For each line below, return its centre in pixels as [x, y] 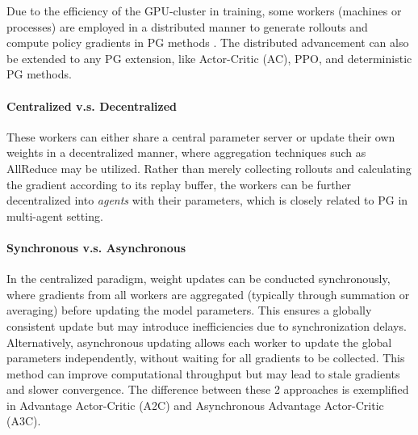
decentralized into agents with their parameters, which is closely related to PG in [207, 200]
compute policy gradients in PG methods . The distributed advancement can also [208, 42]
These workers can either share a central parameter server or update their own [201, 136]
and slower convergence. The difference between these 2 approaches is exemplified [208, 389]
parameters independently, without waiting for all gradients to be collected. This [206, 358]
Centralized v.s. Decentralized [92, 106]
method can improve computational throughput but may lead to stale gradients [203, 373]
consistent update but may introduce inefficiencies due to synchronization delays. [207, 325]
